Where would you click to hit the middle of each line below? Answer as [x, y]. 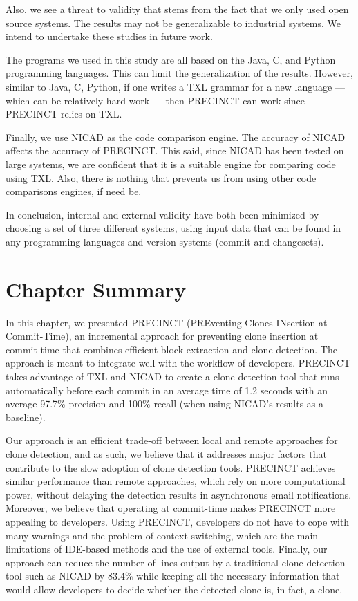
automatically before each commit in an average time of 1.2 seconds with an [167, 390]
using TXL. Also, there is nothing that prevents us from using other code [161, 177]
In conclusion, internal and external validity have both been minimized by [162, 214]
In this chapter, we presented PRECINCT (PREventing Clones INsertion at [167, 322]
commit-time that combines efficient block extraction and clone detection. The [171, 349]
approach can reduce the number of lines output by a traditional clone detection [176, 562]
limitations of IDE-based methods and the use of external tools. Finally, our [167, 549]
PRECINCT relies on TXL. [64, 114]
